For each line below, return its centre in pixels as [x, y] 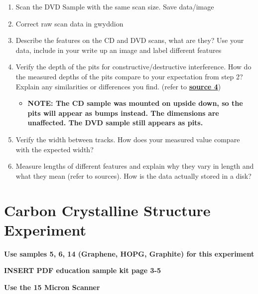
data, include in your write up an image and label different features [119, 50]
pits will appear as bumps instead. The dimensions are [123, 113]
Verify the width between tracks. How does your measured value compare [128, 139]
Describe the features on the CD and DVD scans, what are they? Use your [130, 40]
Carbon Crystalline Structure [107, 210]
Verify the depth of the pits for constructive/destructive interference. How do [133, 67]
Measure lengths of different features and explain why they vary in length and [135, 166]
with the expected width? [55, 149]
